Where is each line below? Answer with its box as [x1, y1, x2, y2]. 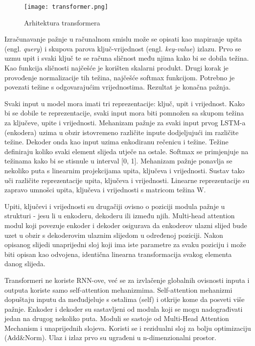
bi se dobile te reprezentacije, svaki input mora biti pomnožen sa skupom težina [4, 108, 244, 118]
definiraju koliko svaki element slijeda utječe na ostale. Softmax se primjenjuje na [4, 146, 249, 156]
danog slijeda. [4, 258, 46, 269]
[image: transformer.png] [24, 3, 108, 10]
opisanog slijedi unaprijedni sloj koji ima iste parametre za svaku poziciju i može [4, 239, 246, 250]
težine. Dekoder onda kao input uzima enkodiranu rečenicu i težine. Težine [4, 137, 229, 147]
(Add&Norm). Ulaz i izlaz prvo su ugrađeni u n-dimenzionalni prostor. [4, 332, 216, 343]
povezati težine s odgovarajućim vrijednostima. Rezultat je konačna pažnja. [4, 82, 231, 92]
